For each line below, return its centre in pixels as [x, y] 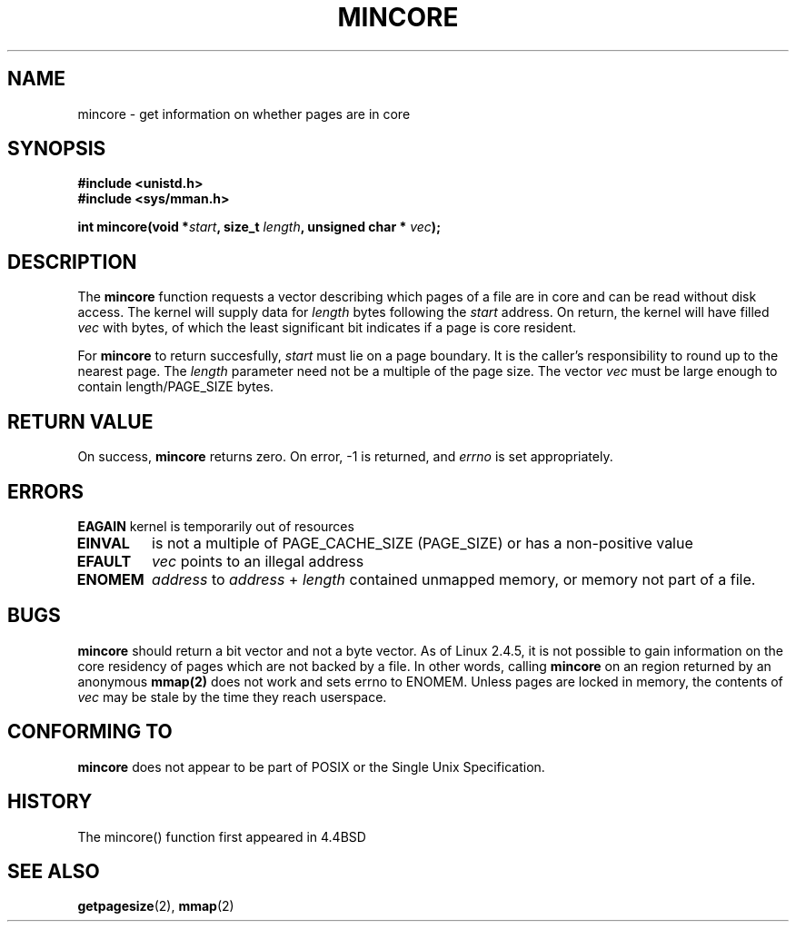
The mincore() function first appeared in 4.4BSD [222, 836]
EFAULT [104, 561]
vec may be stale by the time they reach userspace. [232, 697]
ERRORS [46, 491]
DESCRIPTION [72, 262]
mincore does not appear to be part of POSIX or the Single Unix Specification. [311, 766]
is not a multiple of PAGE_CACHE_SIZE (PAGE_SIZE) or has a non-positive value [423, 543]
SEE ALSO [54, 871]
